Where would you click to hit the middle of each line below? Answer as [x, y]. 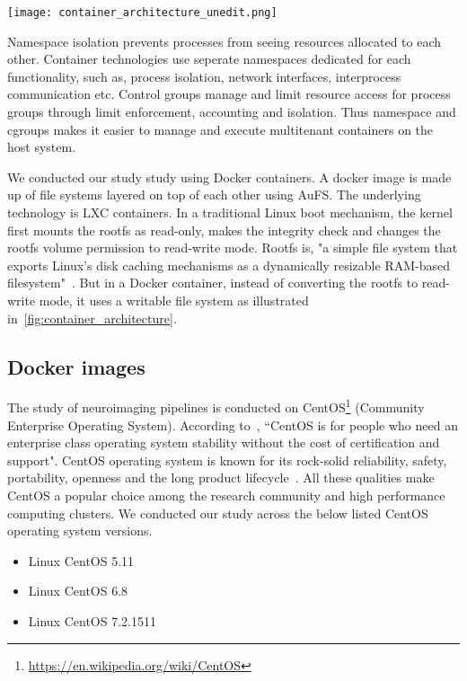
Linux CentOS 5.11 [81, 560]
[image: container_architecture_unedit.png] [142, 13]
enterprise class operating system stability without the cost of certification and [224, 442]
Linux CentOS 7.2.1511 [92, 620]
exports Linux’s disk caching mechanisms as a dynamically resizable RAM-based [229, 265]
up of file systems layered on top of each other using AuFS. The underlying [214, 195]
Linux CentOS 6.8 [78, 591]
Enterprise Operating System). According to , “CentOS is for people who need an [233, 425]
